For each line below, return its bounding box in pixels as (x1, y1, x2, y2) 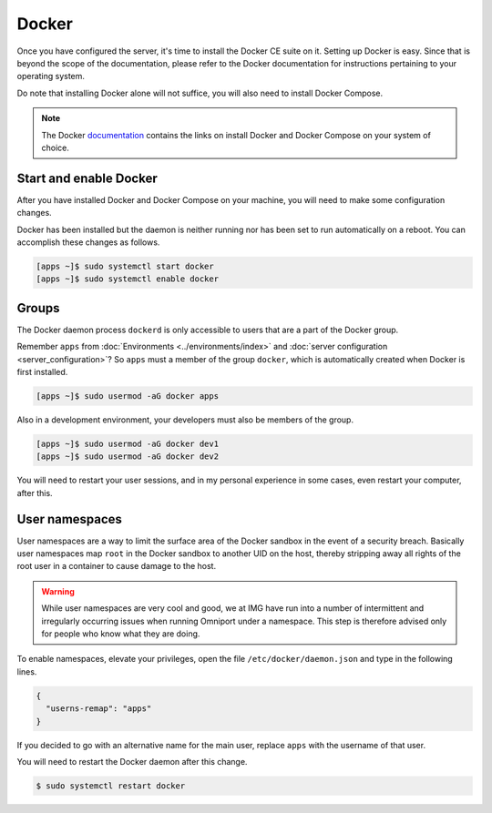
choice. (41, 142, 70, 153)
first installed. (16, 367, 68, 378)
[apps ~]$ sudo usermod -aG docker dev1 (36, 438, 219, 449)
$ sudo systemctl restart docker (36, 780, 186, 791)
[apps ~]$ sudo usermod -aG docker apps (36, 391, 219, 401)
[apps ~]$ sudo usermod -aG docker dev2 (36, 452, 219, 462)
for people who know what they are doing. (41, 628, 200, 639)
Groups (16, 300, 60, 316)
